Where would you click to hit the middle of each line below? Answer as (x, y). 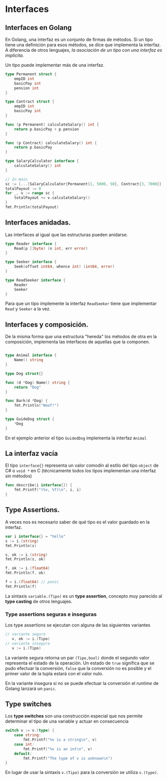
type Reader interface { (31, 244)
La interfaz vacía (32, 454)
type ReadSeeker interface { (35, 280)
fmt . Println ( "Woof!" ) (36, 405)
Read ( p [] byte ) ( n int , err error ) (51, 248)
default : (23, 754)
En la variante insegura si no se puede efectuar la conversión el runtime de (82, 683)
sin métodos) (19, 476)
